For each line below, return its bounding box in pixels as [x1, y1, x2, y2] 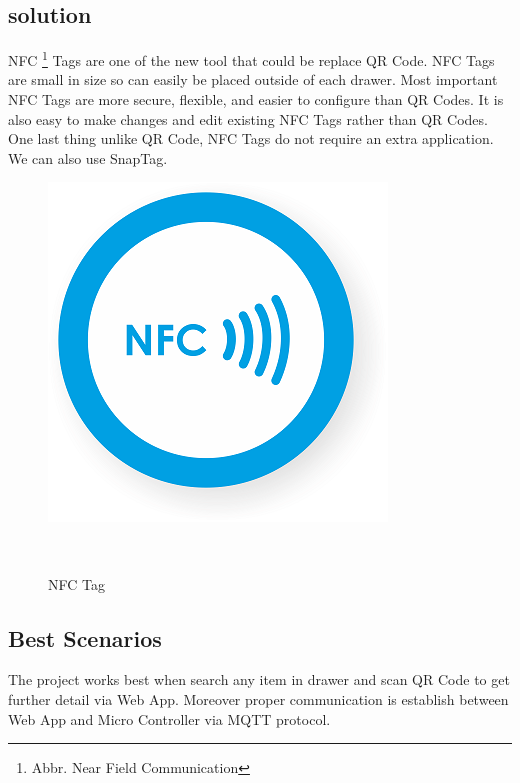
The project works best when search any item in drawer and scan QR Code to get [8, 669, 510, 690]
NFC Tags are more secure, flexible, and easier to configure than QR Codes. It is [8, 89, 504, 110]
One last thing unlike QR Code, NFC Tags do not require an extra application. [8, 128, 494, 149]
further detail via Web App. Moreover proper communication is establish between [8, 689, 509, 709]
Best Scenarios [8, 622, 162, 653]
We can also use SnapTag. [8, 147, 168, 168]
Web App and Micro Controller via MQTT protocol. [8, 708, 331, 729]
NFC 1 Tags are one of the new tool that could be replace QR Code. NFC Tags [8, 47, 495, 70]
